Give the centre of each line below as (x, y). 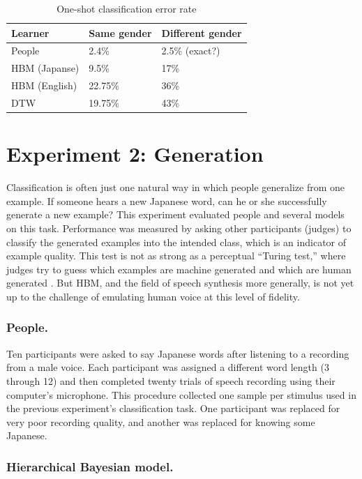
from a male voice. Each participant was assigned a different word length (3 (168, 367)
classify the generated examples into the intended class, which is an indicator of (176, 242)
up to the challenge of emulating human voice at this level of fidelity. (153, 296)
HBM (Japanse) (45, 68)
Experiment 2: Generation (135, 154)
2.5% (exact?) (191, 51)
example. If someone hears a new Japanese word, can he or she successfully (167, 200)
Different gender (202, 32)
